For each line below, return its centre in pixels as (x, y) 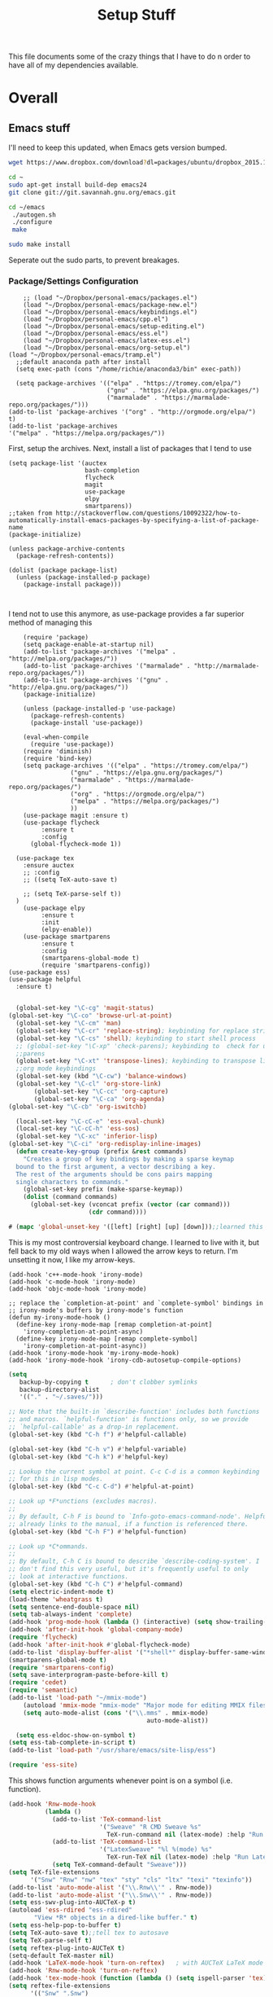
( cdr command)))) (118, 1212)
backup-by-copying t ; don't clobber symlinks (108, 1382)
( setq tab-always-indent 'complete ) (70, 1614)
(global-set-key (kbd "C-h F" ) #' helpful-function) (97, 1532)
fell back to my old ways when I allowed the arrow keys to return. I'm (123, 1251)
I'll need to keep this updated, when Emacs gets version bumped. (118, 147)
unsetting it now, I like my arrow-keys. (72, 1259)
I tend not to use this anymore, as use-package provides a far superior (127, 614)
